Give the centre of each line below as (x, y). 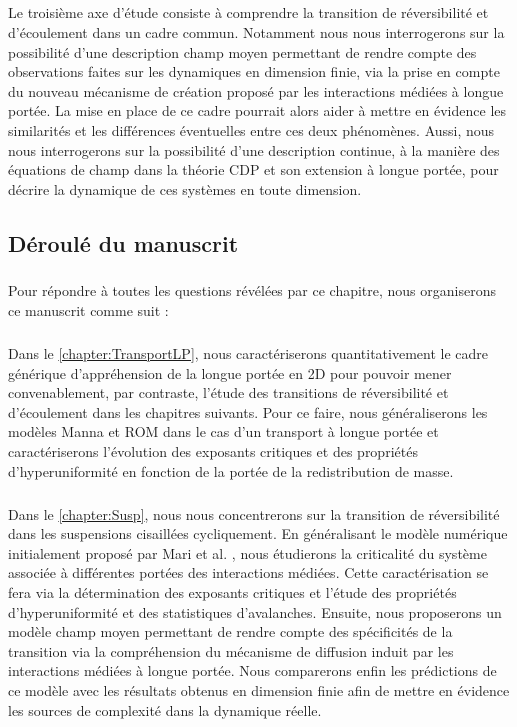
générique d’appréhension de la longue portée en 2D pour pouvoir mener (230, 372)
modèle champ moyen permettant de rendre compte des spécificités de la (230, 631)
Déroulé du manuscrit (123, 242)
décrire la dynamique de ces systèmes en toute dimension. (185, 188)
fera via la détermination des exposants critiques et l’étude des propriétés (232, 591)
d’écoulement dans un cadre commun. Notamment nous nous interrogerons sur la (256, 31)
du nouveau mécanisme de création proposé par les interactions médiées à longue (256, 90)
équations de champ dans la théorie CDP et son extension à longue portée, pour (253, 169)
